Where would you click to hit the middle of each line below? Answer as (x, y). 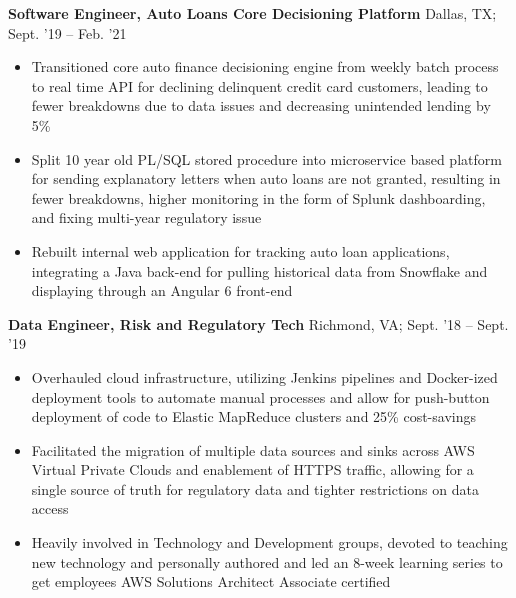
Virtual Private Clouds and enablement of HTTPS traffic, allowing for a (252, 469)
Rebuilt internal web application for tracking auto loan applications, (240, 250)
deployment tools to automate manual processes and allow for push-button (260, 396)
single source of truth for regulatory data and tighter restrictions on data (255, 488)
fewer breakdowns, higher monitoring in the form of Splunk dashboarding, (258, 197)
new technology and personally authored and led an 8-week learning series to (267, 561)
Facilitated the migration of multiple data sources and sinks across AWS (253, 449)
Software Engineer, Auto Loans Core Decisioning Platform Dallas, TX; (252, 13)
